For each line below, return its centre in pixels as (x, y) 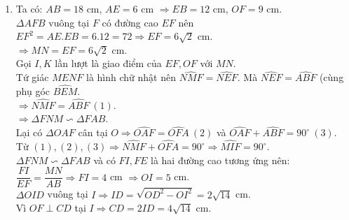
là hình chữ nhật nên (131, 77)
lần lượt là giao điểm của (108, 63)
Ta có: (29, 8)
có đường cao (130, 22)
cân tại (93, 132)
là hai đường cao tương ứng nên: (220, 160)
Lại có (29, 132)
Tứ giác (32, 77)
